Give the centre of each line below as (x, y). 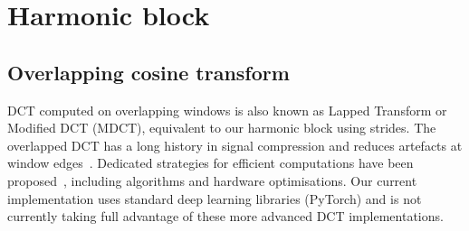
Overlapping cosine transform (148, 72)
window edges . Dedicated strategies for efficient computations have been (211, 163)
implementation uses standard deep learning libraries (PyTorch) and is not (215, 198)
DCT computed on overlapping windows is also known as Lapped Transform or (227, 110)
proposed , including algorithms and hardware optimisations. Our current (212, 180)
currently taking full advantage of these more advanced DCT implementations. (225, 216)
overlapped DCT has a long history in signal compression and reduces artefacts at (235, 145)
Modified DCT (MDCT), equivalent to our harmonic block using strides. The (222, 128)
